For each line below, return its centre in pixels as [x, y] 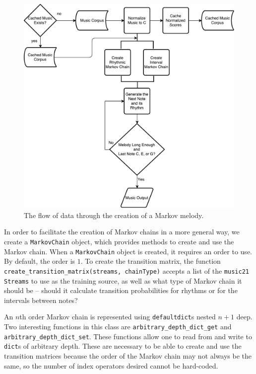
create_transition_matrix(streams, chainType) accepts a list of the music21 [127, 270]
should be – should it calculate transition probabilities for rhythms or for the [121, 290]
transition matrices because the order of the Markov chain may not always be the [128, 355]
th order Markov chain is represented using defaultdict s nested [118, 317]
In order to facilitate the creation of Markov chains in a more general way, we [122, 232]
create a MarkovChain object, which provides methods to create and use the [119, 241]
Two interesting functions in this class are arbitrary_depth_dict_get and [118, 326]
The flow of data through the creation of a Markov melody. [114, 215]
